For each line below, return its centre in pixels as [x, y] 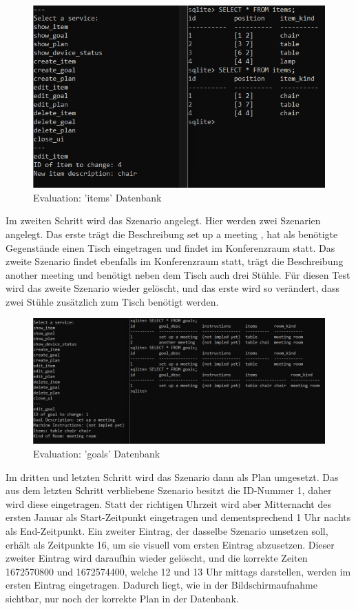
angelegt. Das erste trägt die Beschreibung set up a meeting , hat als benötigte [172, 234]
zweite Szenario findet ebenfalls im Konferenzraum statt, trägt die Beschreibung [175, 261]
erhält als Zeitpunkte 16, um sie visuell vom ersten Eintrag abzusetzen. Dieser [170, 544]
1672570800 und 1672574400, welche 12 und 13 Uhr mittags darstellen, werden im [178, 571]
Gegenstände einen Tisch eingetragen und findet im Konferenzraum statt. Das [170, 247]
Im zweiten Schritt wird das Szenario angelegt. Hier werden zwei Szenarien [163, 220]
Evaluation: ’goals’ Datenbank [97, 454]
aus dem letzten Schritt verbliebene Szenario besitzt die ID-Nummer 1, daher [169, 490]
